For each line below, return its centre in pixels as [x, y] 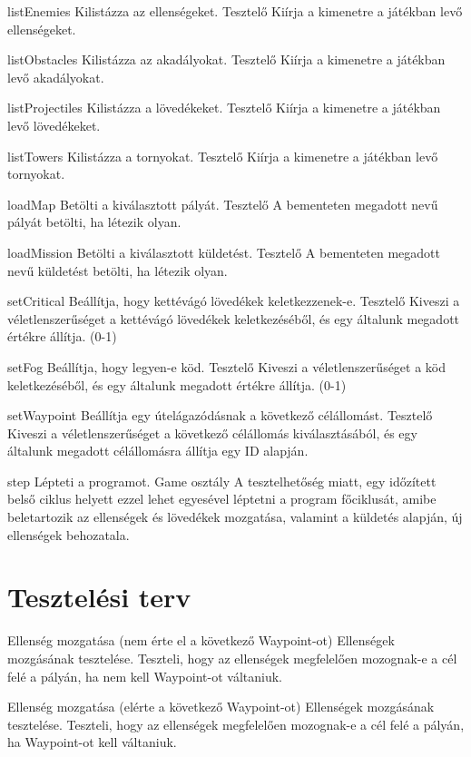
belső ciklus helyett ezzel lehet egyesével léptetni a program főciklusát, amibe [222, 499]
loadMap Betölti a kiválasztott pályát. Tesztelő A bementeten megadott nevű [223, 204]
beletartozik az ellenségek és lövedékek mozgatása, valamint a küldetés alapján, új [235, 517]
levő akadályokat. [56, 77]
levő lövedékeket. [54, 125]
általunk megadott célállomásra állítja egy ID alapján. [158, 451]
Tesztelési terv [99, 597]
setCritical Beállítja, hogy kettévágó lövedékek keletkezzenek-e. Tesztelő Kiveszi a [234, 301]
